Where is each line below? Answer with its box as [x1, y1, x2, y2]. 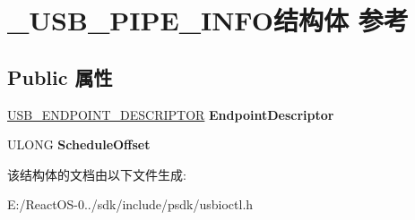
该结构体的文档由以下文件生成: [7, 165, 186, 183]
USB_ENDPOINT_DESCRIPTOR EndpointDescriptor [7, 105, 334, 123]
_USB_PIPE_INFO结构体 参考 [7, 2, 409, 38]
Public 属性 [7, 63, 113, 90]
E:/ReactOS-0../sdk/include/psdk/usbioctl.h [7, 195, 254, 214]
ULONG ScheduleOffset [7, 135, 151, 154]
